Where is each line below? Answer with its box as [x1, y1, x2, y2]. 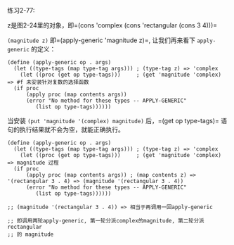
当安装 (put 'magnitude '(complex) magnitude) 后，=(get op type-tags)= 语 [7, 117, 227, 125]
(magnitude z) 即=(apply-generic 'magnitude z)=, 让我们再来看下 [7, 36, 195, 44]
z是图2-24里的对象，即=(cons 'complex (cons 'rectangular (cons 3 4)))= [7, 21, 218, 30]
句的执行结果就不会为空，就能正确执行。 [7, 125, 124, 134]
